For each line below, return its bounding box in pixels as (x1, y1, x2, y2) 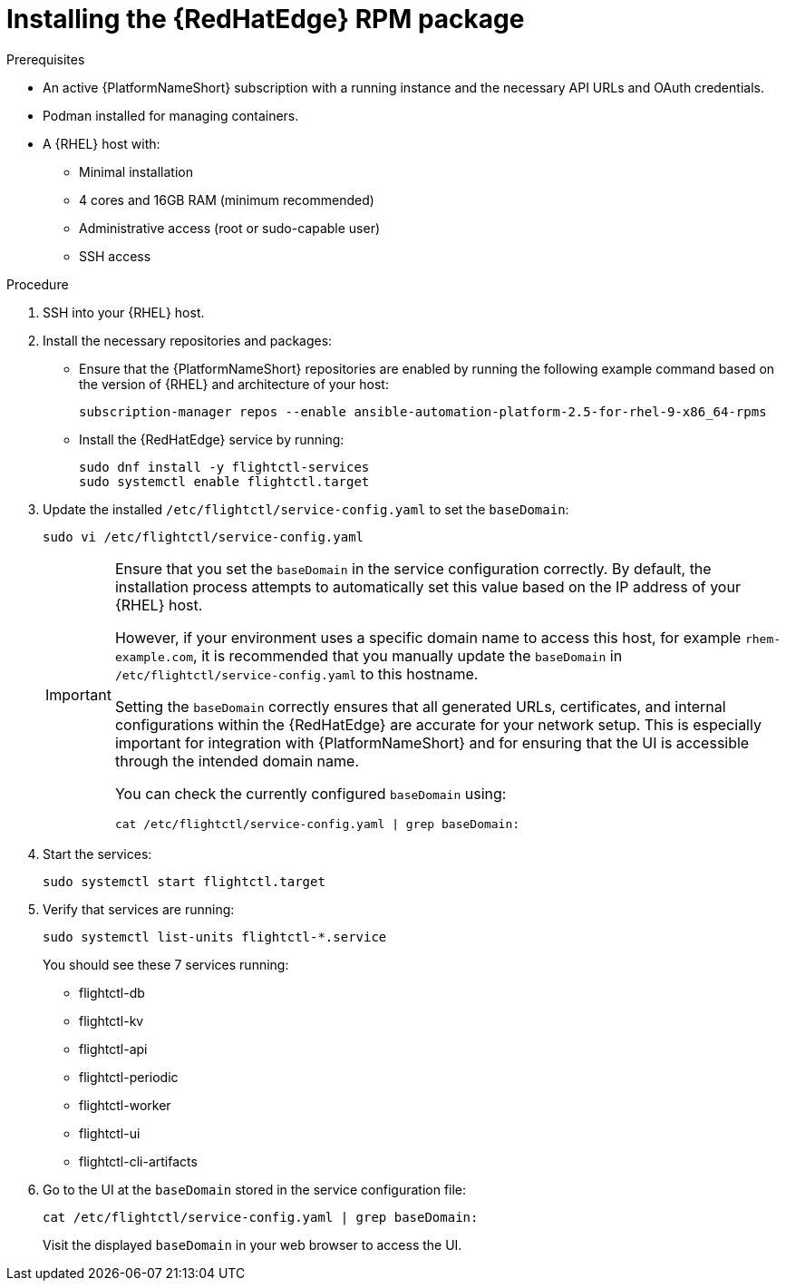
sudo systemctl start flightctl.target (43, 873, 325, 889)
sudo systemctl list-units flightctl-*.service (43, 929, 387, 944)
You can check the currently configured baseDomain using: (114, 784, 507, 803)
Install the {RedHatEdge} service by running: (79, 431, 344, 447)
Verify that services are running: (43, 901, 235, 917)
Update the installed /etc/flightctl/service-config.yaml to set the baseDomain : (43, 501, 569, 517)
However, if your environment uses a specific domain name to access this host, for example (114, 628, 742, 647)
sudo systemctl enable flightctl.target (79, 473, 370, 489)
